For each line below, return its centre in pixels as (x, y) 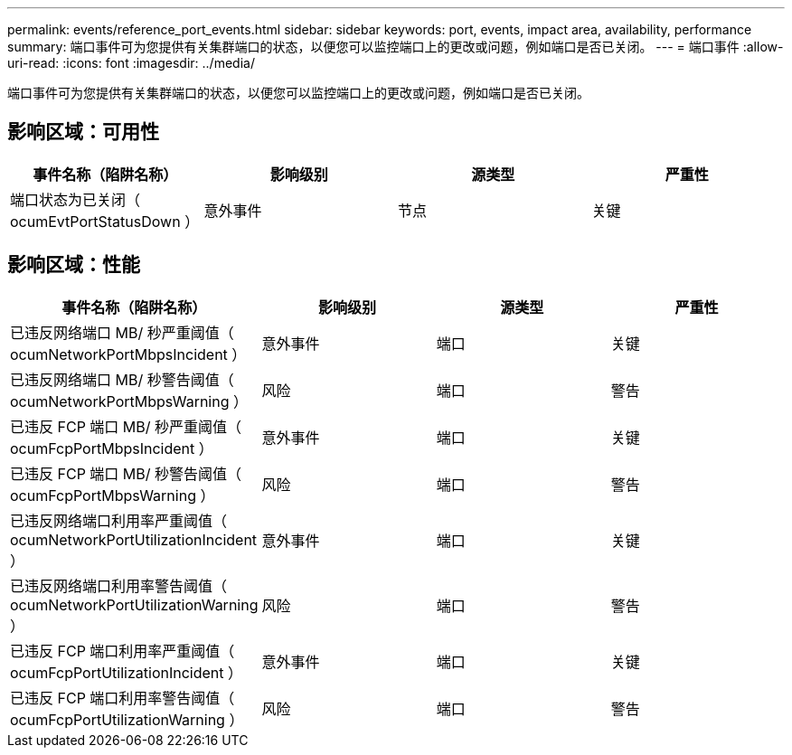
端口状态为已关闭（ (75, 199)
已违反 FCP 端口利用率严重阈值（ (123, 651)
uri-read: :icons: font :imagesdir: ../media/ (131, 63)
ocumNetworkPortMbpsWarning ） (129, 401)
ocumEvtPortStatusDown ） (105, 221)
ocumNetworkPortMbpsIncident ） (128, 354)
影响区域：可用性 (83, 132)
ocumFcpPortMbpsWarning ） (113, 495)
